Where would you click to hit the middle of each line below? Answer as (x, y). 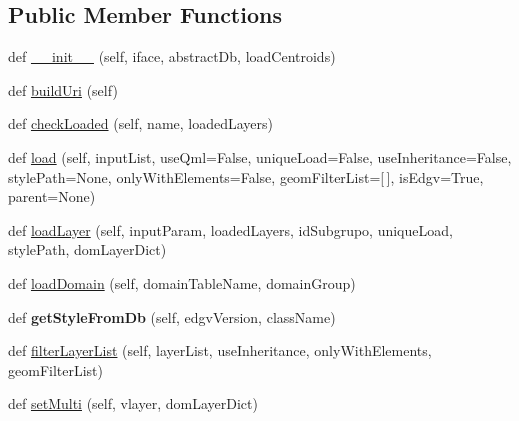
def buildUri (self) (63, 89)
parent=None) (52, 196)
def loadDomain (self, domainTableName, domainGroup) (182, 282)
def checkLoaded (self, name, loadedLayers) (141, 123)
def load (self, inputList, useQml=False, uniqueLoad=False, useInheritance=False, (260, 156)
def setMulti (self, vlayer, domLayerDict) (133, 403)
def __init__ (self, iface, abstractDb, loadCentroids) (172, 56)
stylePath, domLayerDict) (87, 249)
